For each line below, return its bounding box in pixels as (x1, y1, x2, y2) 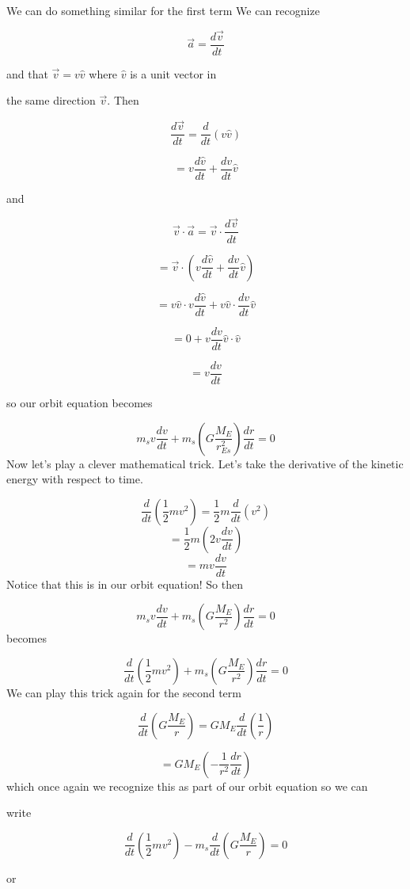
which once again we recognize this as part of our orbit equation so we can (6, 777, 368, 794)
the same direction (6, 92, 96, 109)
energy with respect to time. (6, 471, 143, 487)
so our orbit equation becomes (6, 394, 153, 410)
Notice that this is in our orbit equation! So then (6, 575, 243, 592)
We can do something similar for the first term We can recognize (6, 2, 320, 18)
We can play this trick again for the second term (6, 684, 241, 700)
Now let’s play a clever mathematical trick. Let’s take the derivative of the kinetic (6, 455, 404, 471)
